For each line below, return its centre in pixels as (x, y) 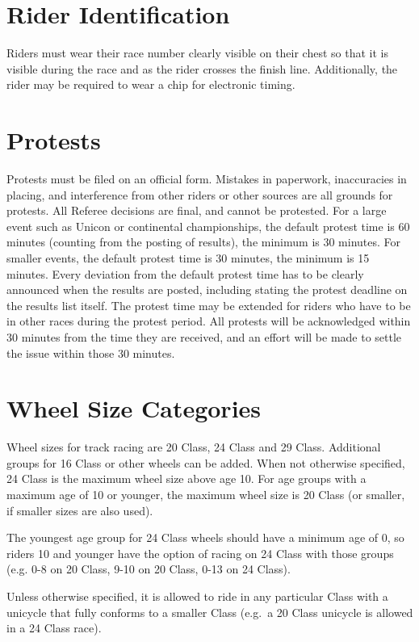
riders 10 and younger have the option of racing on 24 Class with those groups (200, 553)
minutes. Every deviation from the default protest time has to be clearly (185, 273)
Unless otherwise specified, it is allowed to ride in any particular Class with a (197, 596)
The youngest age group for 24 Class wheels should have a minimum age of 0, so (205, 537)
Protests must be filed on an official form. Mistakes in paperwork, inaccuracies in (207, 179)
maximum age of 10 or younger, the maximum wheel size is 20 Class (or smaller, (206, 495)
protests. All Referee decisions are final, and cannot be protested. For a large (197, 210)
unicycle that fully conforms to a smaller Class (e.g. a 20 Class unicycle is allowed (210, 612)
